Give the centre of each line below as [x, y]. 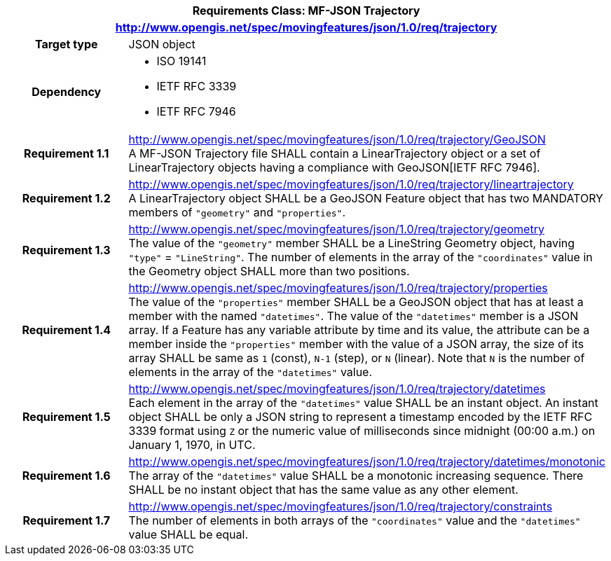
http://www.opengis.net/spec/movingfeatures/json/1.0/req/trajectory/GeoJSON [337, 139]
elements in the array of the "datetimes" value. [250, 372]
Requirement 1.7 [67, 520]
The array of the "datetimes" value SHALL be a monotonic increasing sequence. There [356, 476]
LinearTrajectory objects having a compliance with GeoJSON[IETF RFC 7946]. [334, 167]
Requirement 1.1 [67, 153]
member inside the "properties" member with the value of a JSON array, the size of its [356, 344]
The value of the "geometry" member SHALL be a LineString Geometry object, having [352, 243]
